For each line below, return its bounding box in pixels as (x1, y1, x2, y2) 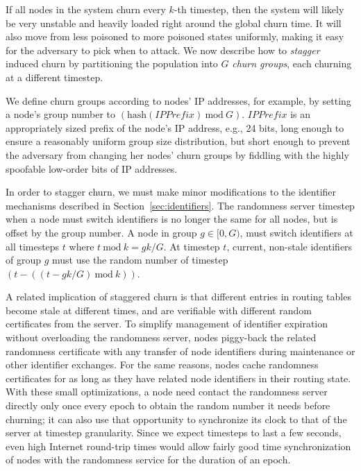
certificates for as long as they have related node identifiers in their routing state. (6, 370, 351, 385)
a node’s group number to (6, 107, 116, 121)
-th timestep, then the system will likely (174, 2, 344, 16)
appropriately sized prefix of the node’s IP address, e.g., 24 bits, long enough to (6, 120, 344, 135)
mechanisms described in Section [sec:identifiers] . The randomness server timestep (6, 198, 355, 212)
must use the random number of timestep (52, 252, 228, 267)
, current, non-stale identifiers (226, 239, 353, 253)
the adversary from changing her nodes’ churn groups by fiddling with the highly (6, 147, 349, 162)
